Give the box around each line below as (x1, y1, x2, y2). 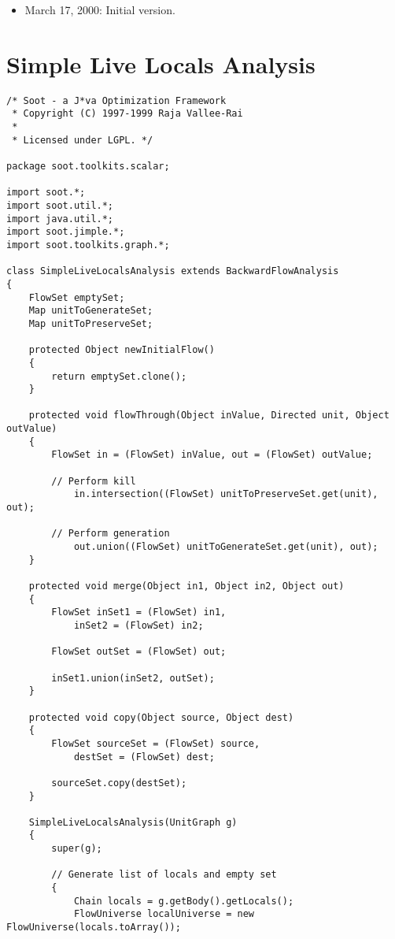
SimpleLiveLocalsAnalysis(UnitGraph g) (28, 816, 238, 828)
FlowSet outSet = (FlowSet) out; (51, 646, 227, 658)
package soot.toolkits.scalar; (6, 161, 170, 172)
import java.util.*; (6, 213, 114, 225)
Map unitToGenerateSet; (28, 305, 153, 317)
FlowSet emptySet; (28, 291, 125, 303)
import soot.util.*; (6, 199, 114, 211)
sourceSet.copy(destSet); (51, 777, 187, 789)
